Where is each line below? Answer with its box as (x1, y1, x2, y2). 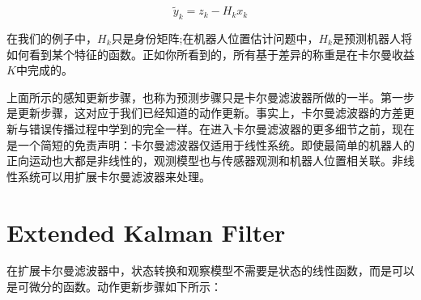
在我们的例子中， (6, 30, 97, 47)
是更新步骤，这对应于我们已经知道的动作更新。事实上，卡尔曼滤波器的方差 (6, 104, 403, 121)
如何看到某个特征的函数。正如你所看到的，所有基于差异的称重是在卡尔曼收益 (6, 45, 415, 62)
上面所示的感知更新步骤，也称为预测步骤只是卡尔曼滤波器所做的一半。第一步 (6, 88, 415, 105)
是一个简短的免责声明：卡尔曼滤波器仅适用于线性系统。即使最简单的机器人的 (6, 136, 415, 153)
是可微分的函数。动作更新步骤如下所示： (6, 278, 222, 295)
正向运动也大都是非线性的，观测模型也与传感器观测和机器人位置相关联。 (6, 152, 392, 169)
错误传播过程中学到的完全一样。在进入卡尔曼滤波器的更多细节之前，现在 (28, 120, 415, 137)
